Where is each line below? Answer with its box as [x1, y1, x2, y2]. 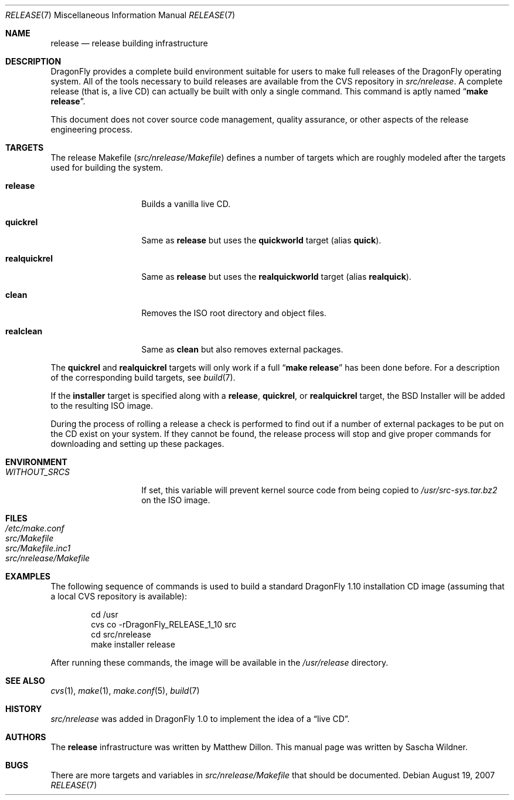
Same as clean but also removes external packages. [141, 344, 343, 354]
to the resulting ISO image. [50, 401, 154, 411]
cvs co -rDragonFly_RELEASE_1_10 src [91, 619, 237, 629]
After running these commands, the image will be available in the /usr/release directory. [50, 657, 389, 667]
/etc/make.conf [5, 523, 64, 533]
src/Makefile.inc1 [5, 543, 71, 553]
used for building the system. [50, 162, 164, 172]
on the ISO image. [141, 495, 210, 505]
